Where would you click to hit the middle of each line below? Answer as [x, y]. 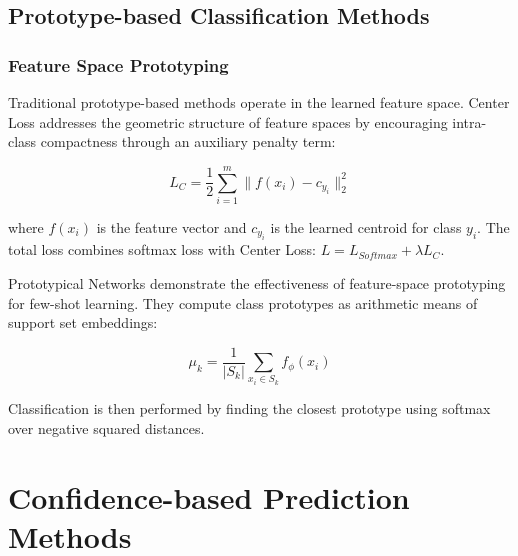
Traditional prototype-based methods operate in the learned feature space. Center [259, 102]
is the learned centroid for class [366, 226]
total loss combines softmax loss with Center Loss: [162, 249]
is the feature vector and [171, 226]
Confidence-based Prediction [209, 496]
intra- [469, 121]
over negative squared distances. [106, 427]
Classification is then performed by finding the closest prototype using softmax [249, 408]
